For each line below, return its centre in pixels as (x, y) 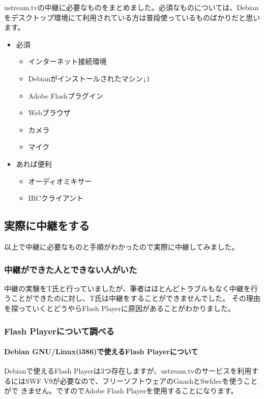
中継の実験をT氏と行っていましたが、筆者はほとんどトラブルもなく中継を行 (131, 288)
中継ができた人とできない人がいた (71, 269)
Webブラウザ (49, 113)
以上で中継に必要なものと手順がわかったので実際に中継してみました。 (122, 246)
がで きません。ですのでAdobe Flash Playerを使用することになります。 (121, 391)
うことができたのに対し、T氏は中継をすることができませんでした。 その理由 (132, 298)
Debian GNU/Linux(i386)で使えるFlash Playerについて (101, 351)
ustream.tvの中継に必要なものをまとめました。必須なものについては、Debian (131, 7)
